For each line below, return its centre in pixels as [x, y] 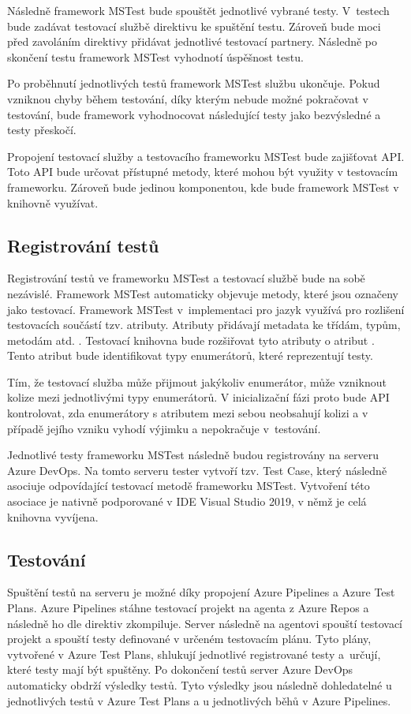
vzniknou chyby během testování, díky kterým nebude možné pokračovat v [188, 98]
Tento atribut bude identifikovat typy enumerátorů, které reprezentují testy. [190, 355]
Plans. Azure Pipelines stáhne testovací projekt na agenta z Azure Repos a [188, 608]
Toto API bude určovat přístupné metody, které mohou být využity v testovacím [203, 172]
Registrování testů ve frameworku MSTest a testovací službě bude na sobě [186, 278]
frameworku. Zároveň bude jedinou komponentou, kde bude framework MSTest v [203, 187]
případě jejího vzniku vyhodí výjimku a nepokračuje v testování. [164, 428]
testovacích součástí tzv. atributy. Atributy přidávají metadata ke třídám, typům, [204, 325]
